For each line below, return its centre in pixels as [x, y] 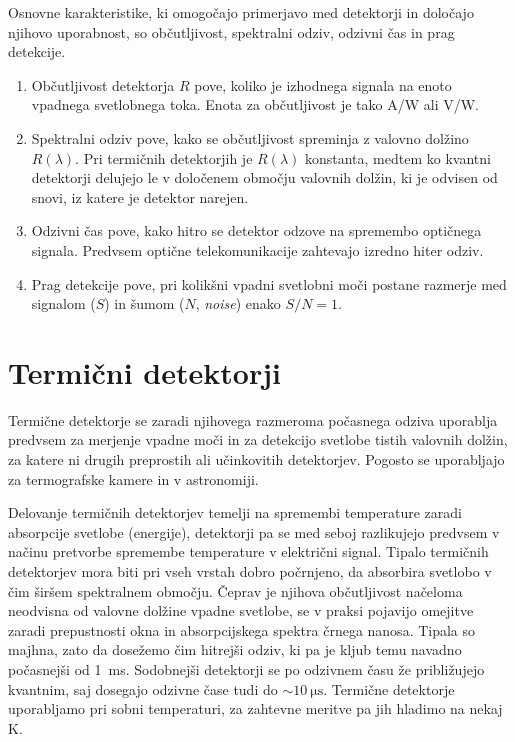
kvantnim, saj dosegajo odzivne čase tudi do [143, 688]
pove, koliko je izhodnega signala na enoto [323, 84]
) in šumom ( [144, 303]
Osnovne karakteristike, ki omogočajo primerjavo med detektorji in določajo [241, 12]
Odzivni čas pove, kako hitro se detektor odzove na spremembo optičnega [256, 230]
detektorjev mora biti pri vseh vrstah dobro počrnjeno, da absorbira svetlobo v [250, 571]
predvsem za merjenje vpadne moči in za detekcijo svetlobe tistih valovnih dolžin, [258, 439]
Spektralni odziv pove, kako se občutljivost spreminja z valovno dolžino [250, 137]
